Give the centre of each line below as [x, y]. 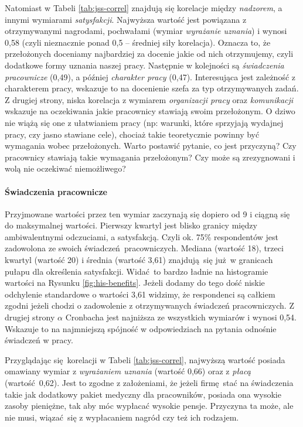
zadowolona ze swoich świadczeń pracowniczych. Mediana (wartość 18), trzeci [144, 248]
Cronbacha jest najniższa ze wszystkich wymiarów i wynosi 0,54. [181, 317]
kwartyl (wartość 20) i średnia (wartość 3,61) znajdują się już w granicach [139, 260]
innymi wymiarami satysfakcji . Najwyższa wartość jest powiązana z [126, 19]
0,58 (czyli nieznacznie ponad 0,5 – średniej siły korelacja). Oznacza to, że [138, 42]
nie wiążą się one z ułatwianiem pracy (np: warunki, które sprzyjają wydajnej [144, 122]
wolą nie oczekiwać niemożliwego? [65, 168]
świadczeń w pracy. [39, 340]
